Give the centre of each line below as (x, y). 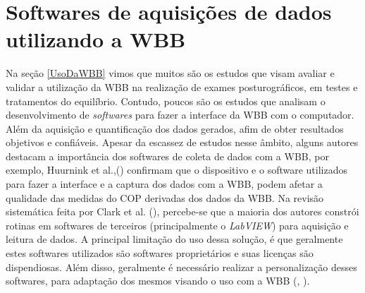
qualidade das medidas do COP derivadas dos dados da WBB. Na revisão (165, 197)
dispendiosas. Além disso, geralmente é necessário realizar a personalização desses (181, 267)
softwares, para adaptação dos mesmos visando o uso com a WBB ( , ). (158, 281)
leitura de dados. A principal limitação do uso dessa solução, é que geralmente (174, 239)
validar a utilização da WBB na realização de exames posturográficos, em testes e (182, 86)
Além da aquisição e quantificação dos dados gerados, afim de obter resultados (175, 128)
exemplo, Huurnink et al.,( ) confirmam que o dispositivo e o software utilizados (177, 170)
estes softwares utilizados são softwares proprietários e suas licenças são (160, 253)
